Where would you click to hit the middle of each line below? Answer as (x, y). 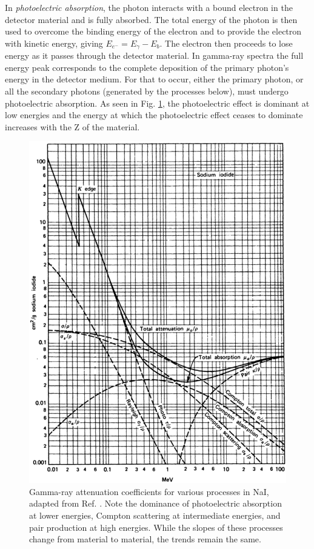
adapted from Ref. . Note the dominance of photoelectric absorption (155, 503)
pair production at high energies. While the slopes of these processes (156, 527)
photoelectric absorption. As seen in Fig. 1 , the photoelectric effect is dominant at (157, 103)
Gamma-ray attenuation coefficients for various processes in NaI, (149, 491)
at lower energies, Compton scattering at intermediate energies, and (155, 515)
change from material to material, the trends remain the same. (145, 539)
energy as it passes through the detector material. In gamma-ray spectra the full (154, 55)
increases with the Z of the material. (72, 126)
